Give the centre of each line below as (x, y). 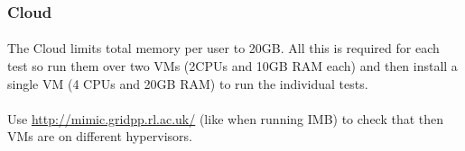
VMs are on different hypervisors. (100, 136)
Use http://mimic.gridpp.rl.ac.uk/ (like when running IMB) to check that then (226, 118)
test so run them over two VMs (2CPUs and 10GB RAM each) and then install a (232, 66)
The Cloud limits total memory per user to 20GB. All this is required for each (223, 48)
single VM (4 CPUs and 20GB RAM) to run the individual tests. (188, 83)
